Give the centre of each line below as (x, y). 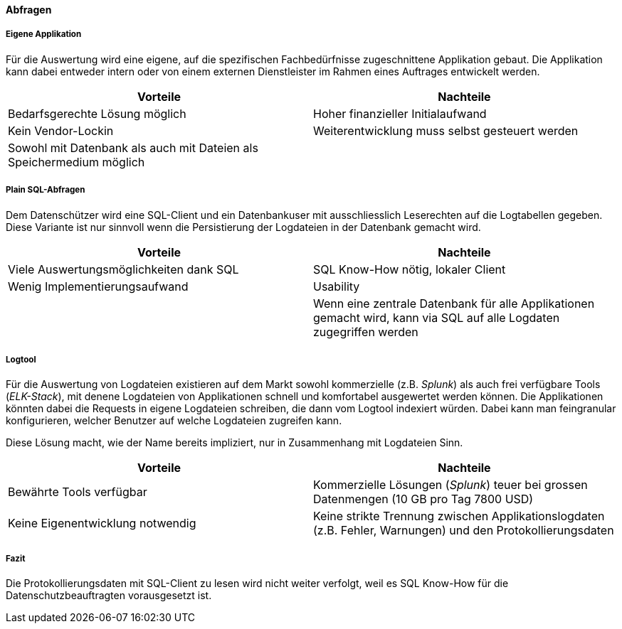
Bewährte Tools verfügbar (78, 492)
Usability (337, 286)
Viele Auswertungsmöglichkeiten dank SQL (123, 269)
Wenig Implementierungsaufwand (98, 286)
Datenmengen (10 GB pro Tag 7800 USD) (423, 499)
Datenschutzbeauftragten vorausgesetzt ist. (109, 596)
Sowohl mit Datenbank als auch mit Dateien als (133, 147)
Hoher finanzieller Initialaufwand (400, 113)
